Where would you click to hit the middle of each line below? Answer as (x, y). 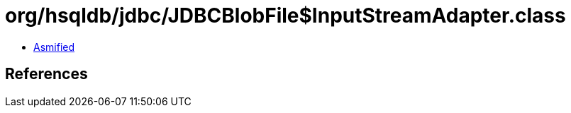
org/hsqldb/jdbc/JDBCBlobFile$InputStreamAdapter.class (285, 16)
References (46, 74)
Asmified (54, 47)
